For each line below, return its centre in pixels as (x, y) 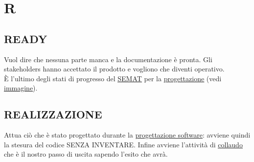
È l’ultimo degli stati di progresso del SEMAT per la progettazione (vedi (113, 78)
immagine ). (21, 88)
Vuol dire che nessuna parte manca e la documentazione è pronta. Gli (108, 59)
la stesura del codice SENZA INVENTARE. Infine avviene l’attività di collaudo (123, 144)
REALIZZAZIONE (53, 114)
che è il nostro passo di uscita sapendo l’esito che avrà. (86, 154)
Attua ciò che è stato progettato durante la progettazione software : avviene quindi (127, 135)
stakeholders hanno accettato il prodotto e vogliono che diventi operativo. (114, 69)
